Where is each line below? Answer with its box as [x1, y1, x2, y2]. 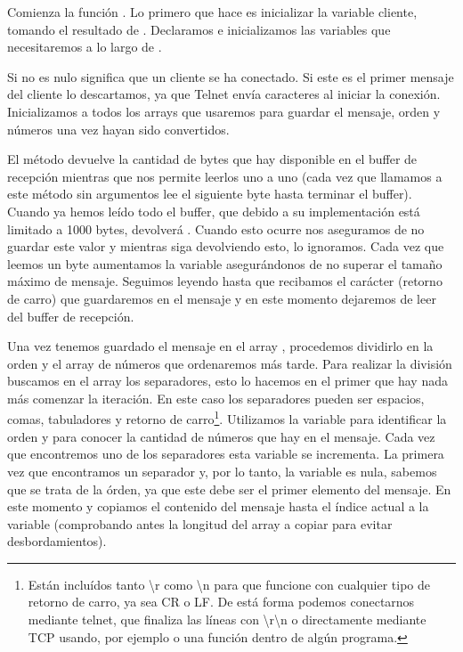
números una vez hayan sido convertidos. [7, 119, 230, 138]
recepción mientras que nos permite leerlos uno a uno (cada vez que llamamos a [7, 167, 443, 185]
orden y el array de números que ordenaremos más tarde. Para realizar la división [7, 354, 452, 372]
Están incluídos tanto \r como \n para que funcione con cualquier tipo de [28, 575, 431, 593]
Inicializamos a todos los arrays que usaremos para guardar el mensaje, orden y [7, 102, 441, 120]
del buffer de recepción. [7, 306, 134, 325]
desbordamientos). [7, 532, 107, 550]
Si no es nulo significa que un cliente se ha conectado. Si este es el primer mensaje [7, 67, 454, 86]
